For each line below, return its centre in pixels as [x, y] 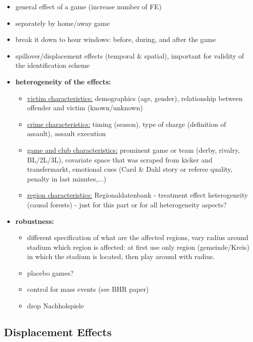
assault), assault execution [66, 133]
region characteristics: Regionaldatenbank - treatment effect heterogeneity [137, 195]
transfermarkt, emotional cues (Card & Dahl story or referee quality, [130, 169]
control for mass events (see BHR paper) [88, 289]
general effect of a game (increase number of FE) [88, 6]
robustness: [35, 221]
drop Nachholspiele [55, 306]
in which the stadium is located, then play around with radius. [121, 256]
